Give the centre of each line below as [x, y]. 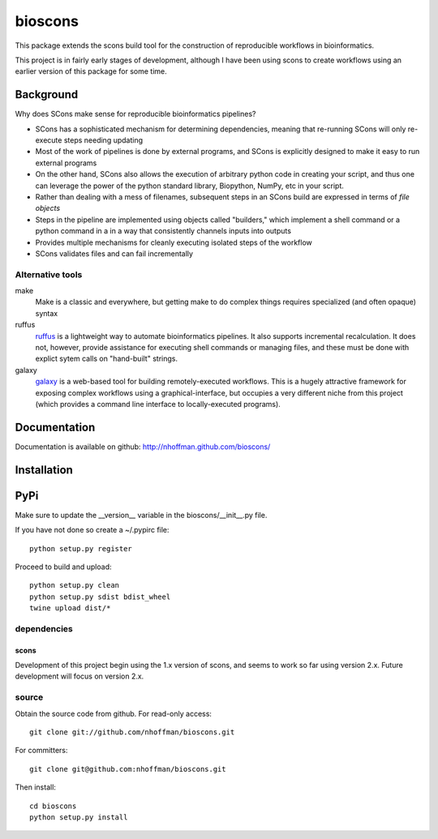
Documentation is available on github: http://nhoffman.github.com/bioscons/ [143, 447]
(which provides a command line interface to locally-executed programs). [158, 404]
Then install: [36, 787]
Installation [44, 470]
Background [47, 94]
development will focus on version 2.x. [79, 676]
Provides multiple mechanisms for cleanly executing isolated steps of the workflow [174, 242]
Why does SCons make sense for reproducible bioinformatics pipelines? [135, 114]
